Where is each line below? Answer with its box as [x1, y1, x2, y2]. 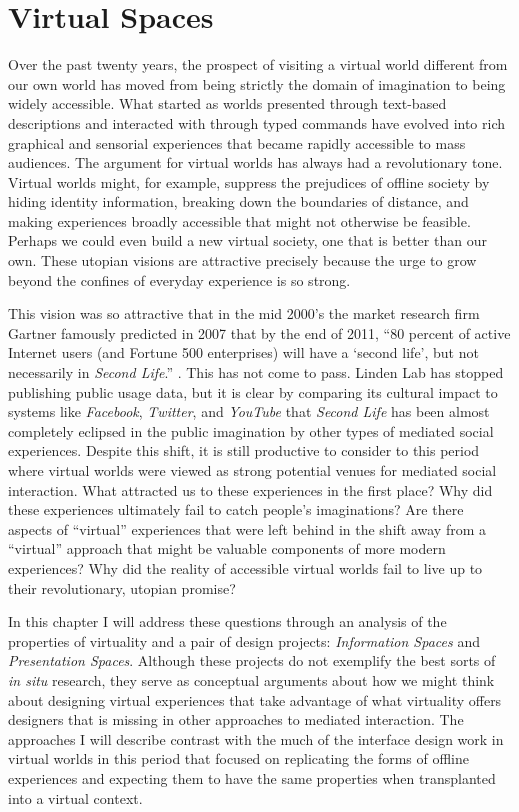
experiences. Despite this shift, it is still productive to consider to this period [8, 440, 480, 461]
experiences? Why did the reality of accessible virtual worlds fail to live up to [8, 557, 483, 578]
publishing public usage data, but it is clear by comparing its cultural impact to [8, 381, 498, 402]
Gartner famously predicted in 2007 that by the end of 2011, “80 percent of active [8, 322, 511, 343]
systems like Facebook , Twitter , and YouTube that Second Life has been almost [8, 401, 490, 422]
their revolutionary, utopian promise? [8, 577, 236, 598]
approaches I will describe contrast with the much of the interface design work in [8, 728, 504, 749]
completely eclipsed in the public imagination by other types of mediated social [8, 420, 494, 441]
